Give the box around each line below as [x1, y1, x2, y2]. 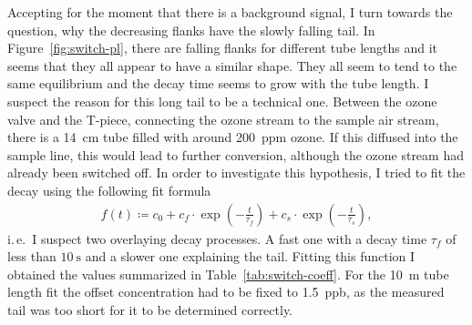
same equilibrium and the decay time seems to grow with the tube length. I [7, 74, 429, 93]
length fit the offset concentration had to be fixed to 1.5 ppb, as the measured [7, 282, 445, 301]
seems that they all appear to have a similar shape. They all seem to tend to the [7, 56, 457, 75]
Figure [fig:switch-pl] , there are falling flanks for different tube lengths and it [7, 38, 438, 57]
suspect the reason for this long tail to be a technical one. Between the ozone [7, 91, 437, 110]
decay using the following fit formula [7, 180, 211, 199]
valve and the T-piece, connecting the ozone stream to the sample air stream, [7, 109, 439, 128]
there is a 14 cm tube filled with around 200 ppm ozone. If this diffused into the [7, 127, 458, 147]
